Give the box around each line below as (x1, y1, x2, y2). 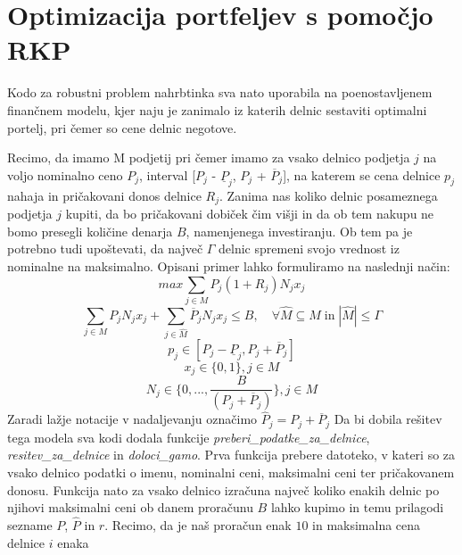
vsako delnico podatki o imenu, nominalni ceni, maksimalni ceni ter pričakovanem (7, 462, 455, 481)
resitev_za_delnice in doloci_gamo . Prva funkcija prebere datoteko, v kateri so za (7, 445, 456, 464)
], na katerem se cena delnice (283, 165, 441, 184)
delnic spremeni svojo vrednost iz (219, 239, 400, 258)
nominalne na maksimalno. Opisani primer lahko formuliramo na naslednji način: (7, 256, 450, 275)
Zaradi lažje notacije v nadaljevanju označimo (7, 410, 258, 428)
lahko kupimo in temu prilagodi (270, 498, 444, 517)
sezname (7, 515, 53, 534)
